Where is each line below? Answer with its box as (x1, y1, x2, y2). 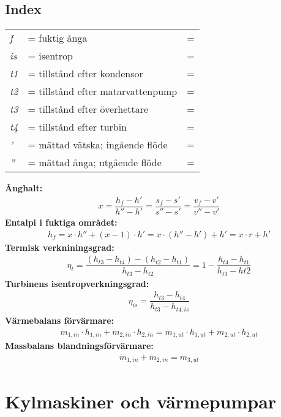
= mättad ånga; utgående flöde (28, 155, 162, 170)
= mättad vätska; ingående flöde (28, 137, 168, 152)
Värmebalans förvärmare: (5, 313, 114, 326)
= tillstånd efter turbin (28, 120, 127, 134)
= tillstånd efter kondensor (28, 66, 143, 81)
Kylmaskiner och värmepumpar (5, 388, 277, 413)
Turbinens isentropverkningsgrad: (5, 277, 149, 289)
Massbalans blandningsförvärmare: (5, 339, 154, 352)
